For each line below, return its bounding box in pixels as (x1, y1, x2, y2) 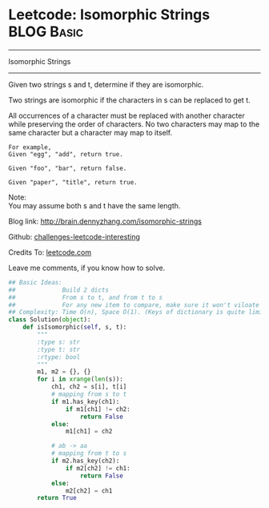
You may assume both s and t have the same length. (8, 200, 181, 210)
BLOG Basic (8, 22, 84, 41)
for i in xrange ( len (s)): (37, 375, 124, 384)
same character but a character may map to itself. (8, 127, 173, 137)
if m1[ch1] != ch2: (65, 405, 130, 413)
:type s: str (37, 338, 81, 346)
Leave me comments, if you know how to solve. (8, 263, 166, 272)
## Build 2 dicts (8, 286, 110, 294)
